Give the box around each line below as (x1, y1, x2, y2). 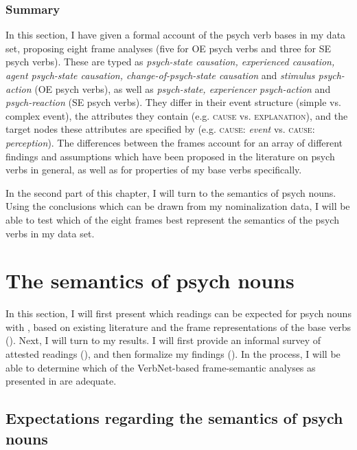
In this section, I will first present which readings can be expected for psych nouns (5, 306, 352, 321)
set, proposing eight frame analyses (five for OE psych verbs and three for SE (5, 41, 331, 55)
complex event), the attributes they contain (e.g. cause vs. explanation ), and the (5, 108, 348, 122)
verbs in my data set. (5, 226, 95, 240)
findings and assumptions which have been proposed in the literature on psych (5, 149, 335, 163)
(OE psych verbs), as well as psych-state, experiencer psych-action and (34, 81, 331, 96)
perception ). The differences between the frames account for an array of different (5, 135, 343, 149)
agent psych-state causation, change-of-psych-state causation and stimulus (5, 68, 315, 82)
